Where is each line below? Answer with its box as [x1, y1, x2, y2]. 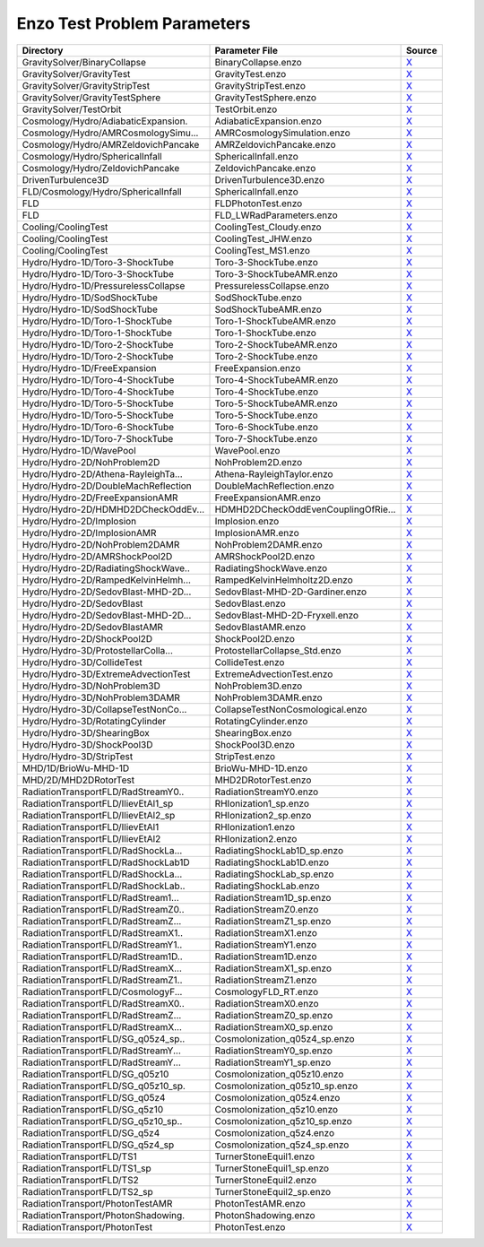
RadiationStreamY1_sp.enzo [214, 1056, 332, 1069]
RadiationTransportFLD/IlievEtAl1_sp [22, 797, 174, 810]
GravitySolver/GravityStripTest [22, 79, 151, 91]
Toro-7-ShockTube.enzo [214, 432, 318, 445]
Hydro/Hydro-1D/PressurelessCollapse [22, 279, 186, 291]
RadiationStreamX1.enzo [214, 926, 318, 939]
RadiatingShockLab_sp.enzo [214, 868, 334, 880]
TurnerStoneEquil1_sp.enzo [214, 1162, 330, 1174]
